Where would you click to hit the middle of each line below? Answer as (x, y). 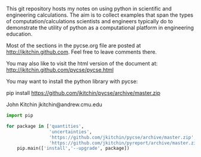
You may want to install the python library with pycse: (72, 81)
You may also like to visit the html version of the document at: (82, 63)
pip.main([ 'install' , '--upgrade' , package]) (73, 149)
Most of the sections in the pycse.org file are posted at (74, 45)
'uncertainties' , (71, 132)
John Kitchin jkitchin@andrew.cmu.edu (54, 104)
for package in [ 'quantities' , (45, 126)
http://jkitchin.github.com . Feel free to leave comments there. (82, 52)
